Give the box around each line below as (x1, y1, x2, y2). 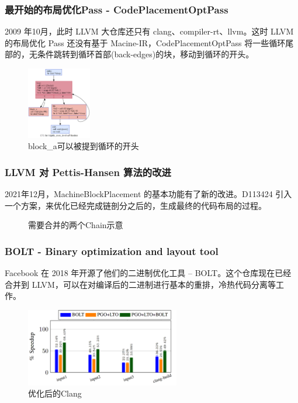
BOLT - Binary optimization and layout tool (5, 243, 219, 258)
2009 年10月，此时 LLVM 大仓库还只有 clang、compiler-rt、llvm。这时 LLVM (5, 25, 294, 37)
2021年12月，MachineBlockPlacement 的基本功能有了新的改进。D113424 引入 (5, 188, 292, 200)
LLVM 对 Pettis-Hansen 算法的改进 (5, 164, 171, 179)
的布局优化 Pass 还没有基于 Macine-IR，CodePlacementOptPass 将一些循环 (5, 36, 286, 49)
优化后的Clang (28, 387, 82, 399)
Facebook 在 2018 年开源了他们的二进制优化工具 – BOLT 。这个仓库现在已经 (5, 267, 292, 279)
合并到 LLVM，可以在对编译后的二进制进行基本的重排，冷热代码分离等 (5, 278, 276, 290)
